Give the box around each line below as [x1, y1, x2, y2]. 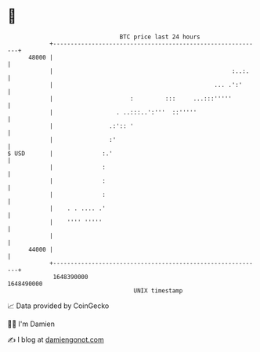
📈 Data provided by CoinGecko [7, 301, 110, 310]
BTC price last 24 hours [119, 33, 200, 41]
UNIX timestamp [133, 286, 183, 295]
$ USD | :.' [7, 149, 113, 158]
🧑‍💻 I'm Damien [7, 319, 56, 328]
